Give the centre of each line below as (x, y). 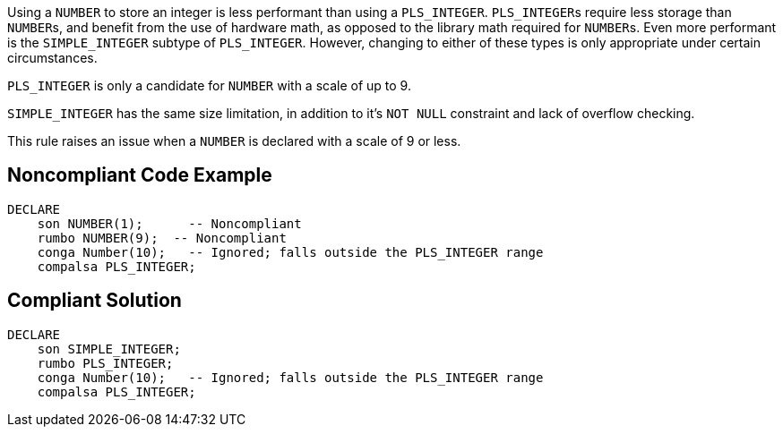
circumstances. (52, 58)
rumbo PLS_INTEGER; (105, 363)
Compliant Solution (95, 301)
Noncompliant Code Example (140, 175)
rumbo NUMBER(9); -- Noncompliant (162, 238)
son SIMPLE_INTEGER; (109, 349)
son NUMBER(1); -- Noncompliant (169, 223)
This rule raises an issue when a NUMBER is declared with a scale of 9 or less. (234, 141)
